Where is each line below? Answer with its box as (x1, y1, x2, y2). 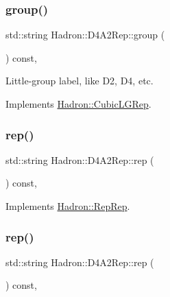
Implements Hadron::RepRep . (5, 199, 130, 213)
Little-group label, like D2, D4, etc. (5, 73, 154, 88)
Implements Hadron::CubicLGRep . (5, 97, 151, 110)
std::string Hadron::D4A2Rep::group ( (5, 27, 165, 42)
